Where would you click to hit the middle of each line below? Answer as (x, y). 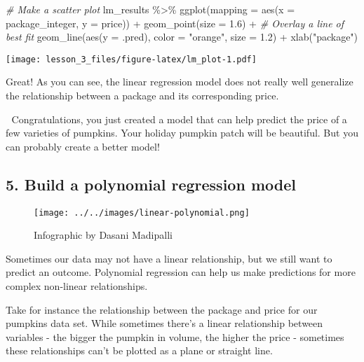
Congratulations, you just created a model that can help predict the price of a (179, 119)
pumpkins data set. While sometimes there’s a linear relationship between (164, 323)
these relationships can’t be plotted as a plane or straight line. (139, 350)
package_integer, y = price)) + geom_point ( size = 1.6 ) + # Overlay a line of (175, 23)
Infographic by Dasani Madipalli (103, 235)
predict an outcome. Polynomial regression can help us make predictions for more (181, 272)
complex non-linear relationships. (77, 286)
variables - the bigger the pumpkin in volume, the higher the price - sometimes (175, 336)
